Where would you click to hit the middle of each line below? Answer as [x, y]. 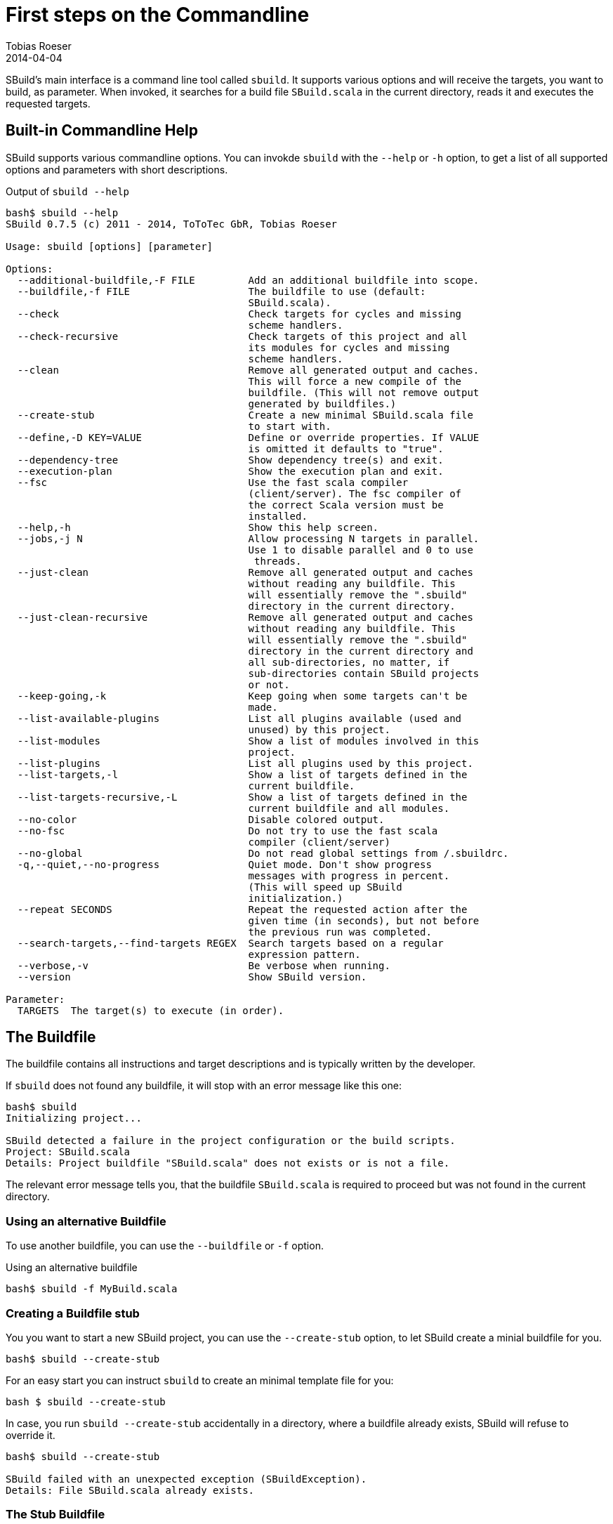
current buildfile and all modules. [349, 808]
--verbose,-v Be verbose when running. [204, 965]
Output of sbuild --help [68, 191]
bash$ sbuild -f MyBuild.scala [92, 1289]
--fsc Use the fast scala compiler [213, 482]
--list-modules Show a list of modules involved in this [248, 741]
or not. [269, 684]
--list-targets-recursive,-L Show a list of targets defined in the [242, 797]
